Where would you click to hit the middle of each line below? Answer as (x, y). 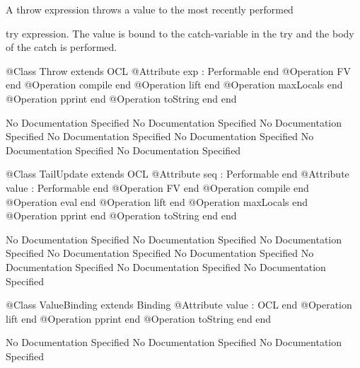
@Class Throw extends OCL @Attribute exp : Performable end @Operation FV (178, 70)
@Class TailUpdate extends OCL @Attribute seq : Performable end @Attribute (178, 174)
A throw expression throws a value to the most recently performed (150, 9)
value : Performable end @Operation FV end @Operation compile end (157, 187)
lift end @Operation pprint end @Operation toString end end (139, 318)
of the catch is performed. (62, 47)
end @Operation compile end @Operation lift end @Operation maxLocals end (174, 85)
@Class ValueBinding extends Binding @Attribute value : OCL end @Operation (179, 305)
